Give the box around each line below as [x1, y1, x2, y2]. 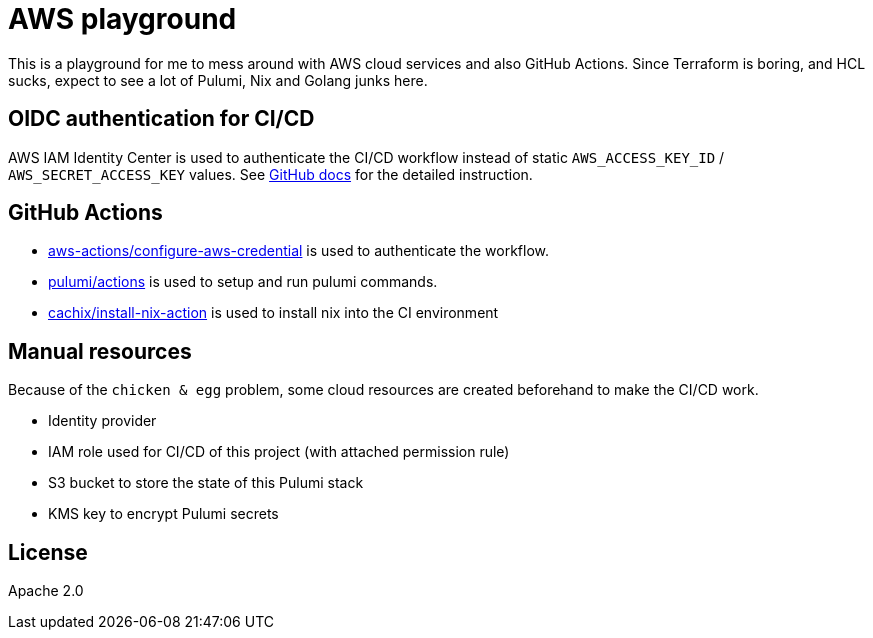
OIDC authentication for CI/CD [8, 106, 315, 132]
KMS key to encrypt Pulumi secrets [48, 505, 279, 523]
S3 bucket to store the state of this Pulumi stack [48, 474, 364, 492]
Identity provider [48, 412, 157, 430]
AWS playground [8, 2, 237, 36]
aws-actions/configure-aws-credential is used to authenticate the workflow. [48, 242, 550, 260]
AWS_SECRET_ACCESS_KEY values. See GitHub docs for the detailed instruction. [8, 165, 533, 183]
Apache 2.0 [8, 582, 84, 600]
